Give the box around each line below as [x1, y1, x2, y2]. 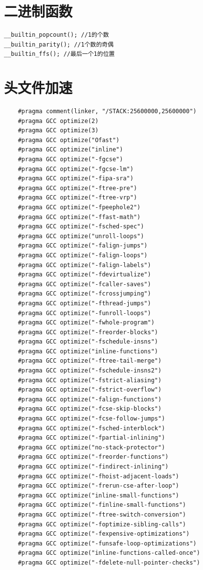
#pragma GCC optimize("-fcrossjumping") [18, 290, 151, 297]
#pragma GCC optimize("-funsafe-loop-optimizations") [18, 540, 197, 547]
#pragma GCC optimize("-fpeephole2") [18, 203, 141, 211]
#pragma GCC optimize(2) [18, 117, 99, 124]
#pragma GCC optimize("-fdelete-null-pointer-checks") [18, 559, 200, 566]
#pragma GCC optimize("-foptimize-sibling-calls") [18, 520, 186, 528]
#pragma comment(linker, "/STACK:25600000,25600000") [18, 108, 197, 115]
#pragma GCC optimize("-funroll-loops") [18, 309, 151, 317]
